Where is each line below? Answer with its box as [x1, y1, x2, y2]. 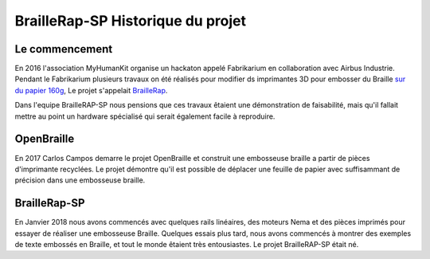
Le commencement [14, 42, 113, 56]
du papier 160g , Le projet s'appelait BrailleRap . [14, 85, 168, 95]
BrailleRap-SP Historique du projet [14, 12, 247, 29]
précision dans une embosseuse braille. [14, 175, 146, 185]
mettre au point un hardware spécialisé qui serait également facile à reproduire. [14, 112, 276, 121]
